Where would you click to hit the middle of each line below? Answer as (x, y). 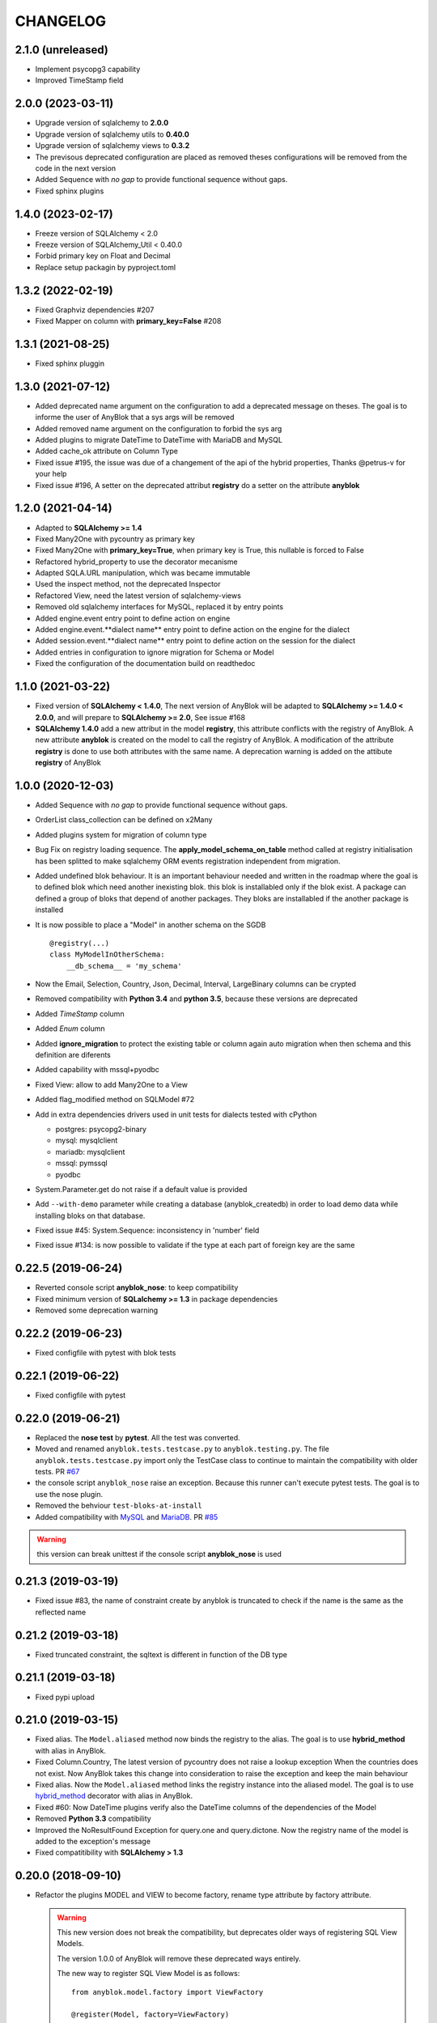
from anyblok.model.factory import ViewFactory (168, 1992)
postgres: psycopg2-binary (101, 1129)
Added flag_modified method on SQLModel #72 (115, 1100)
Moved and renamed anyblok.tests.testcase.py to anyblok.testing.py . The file (182, 1449)
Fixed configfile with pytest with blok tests (106, 1353)
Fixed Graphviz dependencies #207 (95, 310)
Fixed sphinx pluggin (70, 363)
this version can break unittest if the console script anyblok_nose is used (159, 1554)
